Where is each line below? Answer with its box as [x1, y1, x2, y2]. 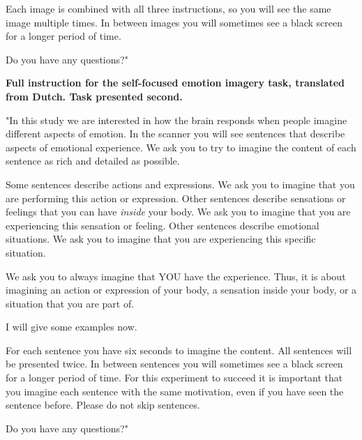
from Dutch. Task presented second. [6, 89, 183, 103]
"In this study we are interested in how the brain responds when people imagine [6, 112, 347, 127]
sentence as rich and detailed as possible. [6, 153, 180, 168]
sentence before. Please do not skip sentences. [6, 397, 200, 412]
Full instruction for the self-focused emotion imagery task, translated [6, 75, 345, 90]
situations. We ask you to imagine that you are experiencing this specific [6, 232, 316, 246]
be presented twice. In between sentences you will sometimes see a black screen [6, 356, 343, 371]
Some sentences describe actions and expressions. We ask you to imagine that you [6, 176, 355, 191]
